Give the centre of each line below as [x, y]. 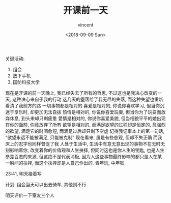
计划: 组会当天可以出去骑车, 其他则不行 [46, 184]
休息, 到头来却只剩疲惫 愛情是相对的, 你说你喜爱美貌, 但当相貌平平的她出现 [88, 118]
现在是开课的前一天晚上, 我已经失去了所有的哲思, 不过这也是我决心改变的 [81, 93]
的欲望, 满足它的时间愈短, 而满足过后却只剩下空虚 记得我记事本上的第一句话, [85, 131]
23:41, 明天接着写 [23, 173]
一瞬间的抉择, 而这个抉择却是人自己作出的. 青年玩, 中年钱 [65, 163]
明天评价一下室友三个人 [30, 195]
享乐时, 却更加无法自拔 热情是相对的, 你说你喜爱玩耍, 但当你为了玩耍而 [88, 112]
